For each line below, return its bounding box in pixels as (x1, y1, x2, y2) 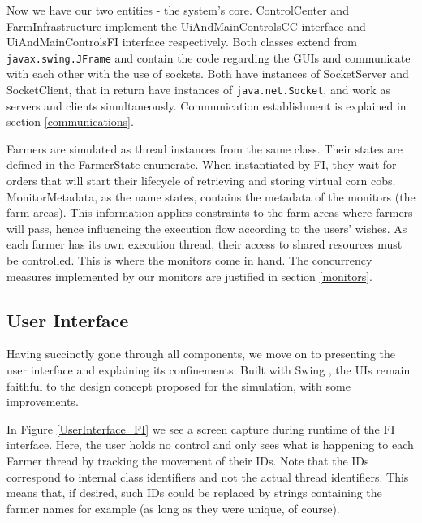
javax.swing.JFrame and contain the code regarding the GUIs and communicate (6, 49, 411, 66)
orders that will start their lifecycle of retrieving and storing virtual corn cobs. (6, 172, 396, 189)
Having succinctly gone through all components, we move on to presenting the (6, 345, 396, 362)
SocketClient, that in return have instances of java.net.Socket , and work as (6, 81, 390, 98)
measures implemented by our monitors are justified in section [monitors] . (6, 267, 373, 284)
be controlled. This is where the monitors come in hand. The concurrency (6, 252, 372, 269)
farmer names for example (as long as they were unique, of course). (6, 499, 340, 517)
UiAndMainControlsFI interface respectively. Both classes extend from (6, 33, 357, 50)
